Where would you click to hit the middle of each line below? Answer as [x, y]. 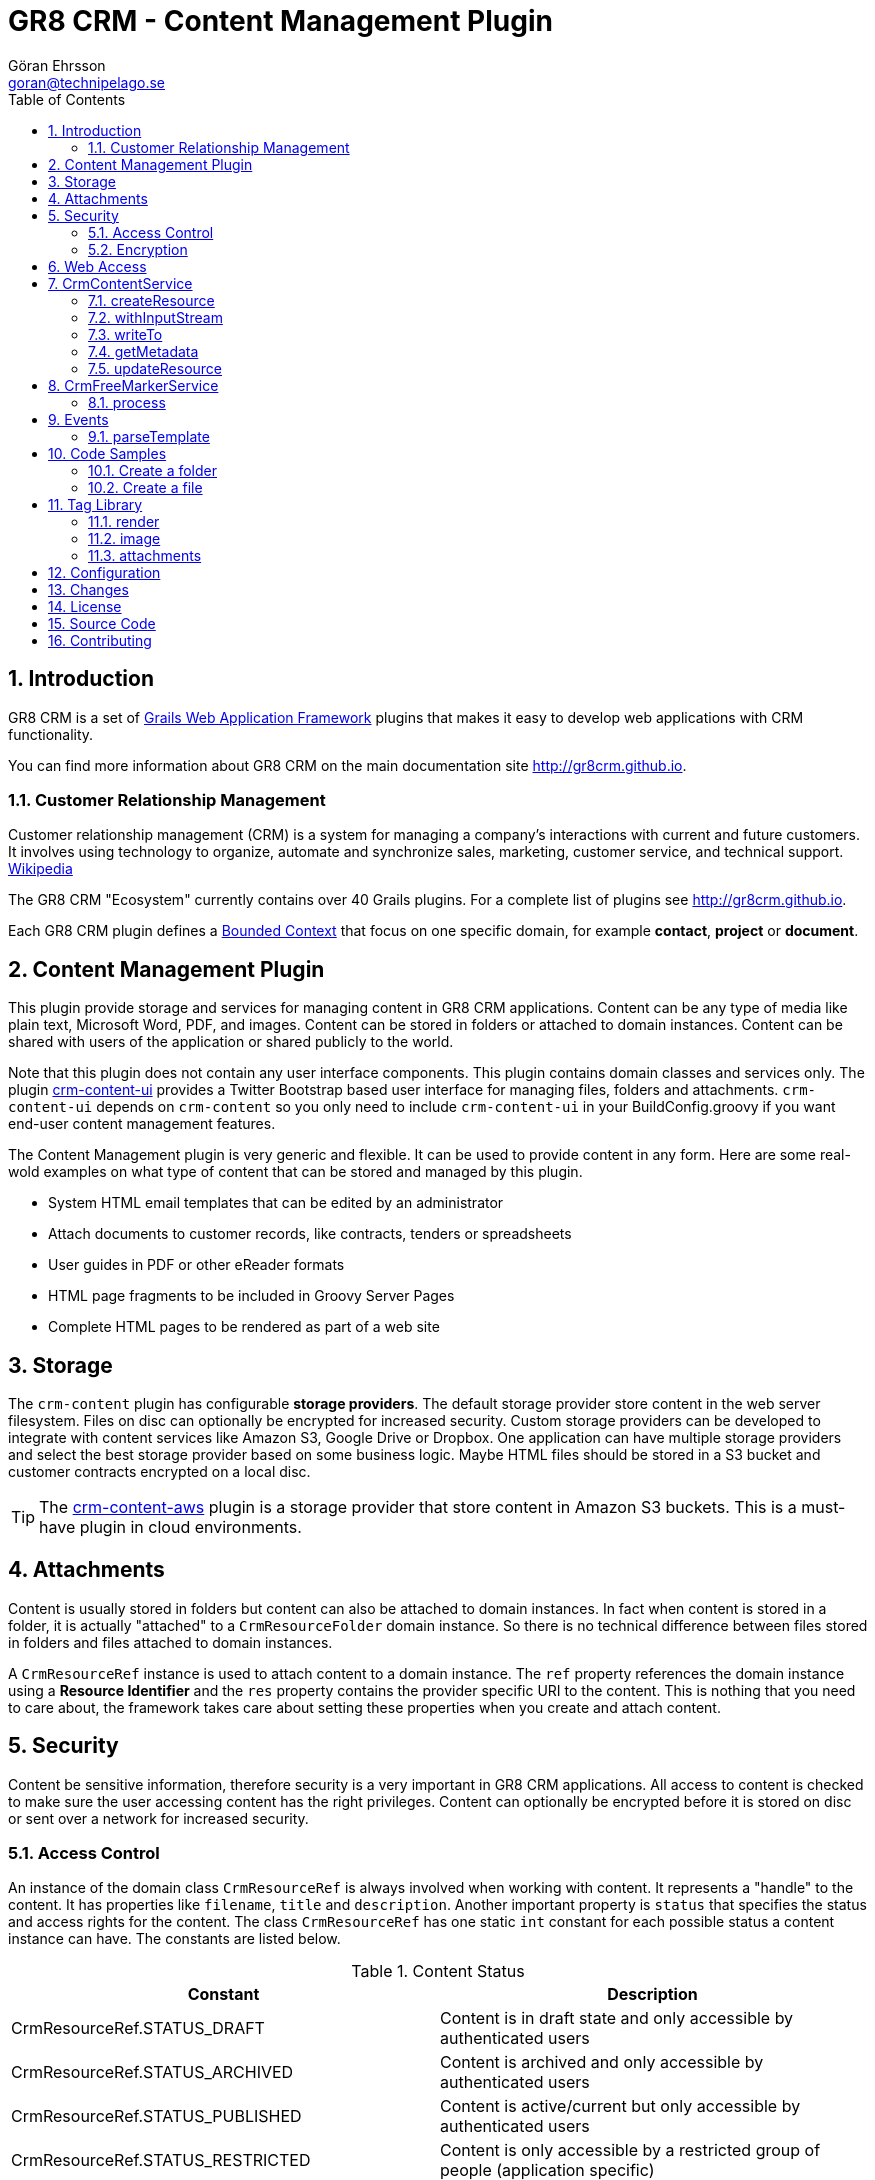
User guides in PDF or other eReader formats [196, 1265]
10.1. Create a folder [152, 470]
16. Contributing [100, 640]
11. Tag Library [95, 504]
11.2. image [124, 538]
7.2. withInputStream [155, 317]
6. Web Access [97, 266]
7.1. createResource [151, 300]
